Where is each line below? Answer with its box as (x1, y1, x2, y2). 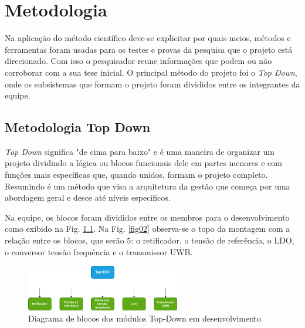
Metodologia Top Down (5, 118, 151, 136)
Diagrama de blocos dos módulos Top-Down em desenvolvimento (28, 312, 261, 324)
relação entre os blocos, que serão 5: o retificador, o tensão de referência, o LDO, (5, 234, 294, 246)
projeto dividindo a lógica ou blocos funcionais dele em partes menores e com (5, 157, 282, 169)
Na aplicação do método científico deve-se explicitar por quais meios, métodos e (5, 32, 291, 44)
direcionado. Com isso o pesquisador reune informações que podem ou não (5, 55, 272, 67)
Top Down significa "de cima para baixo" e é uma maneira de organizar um (5, 145, 274, 157)
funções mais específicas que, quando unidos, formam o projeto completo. (5, 168, 268, 181)
